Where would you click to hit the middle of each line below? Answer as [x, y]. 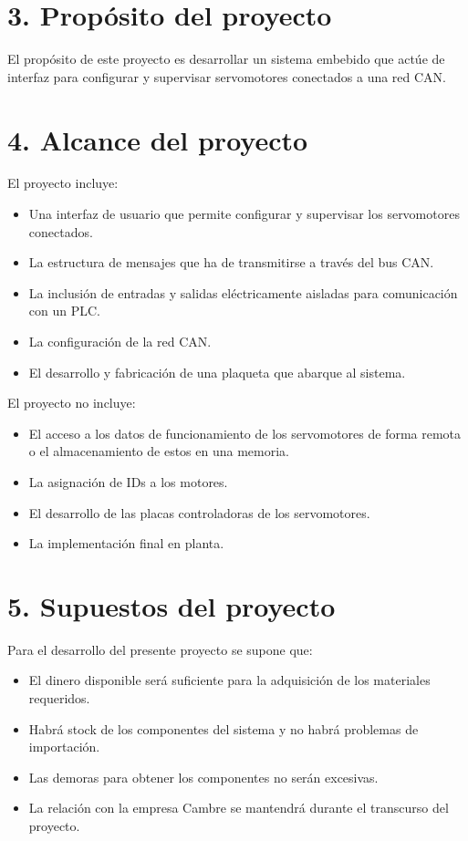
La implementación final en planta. [126, 543]
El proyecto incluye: [63, 183]
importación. [64, 747]
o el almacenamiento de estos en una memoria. [159, 451]
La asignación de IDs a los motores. [128, 481]
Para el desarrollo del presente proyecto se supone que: [160, 649]
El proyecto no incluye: [72, 403]
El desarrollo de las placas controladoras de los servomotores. [199, 512]
